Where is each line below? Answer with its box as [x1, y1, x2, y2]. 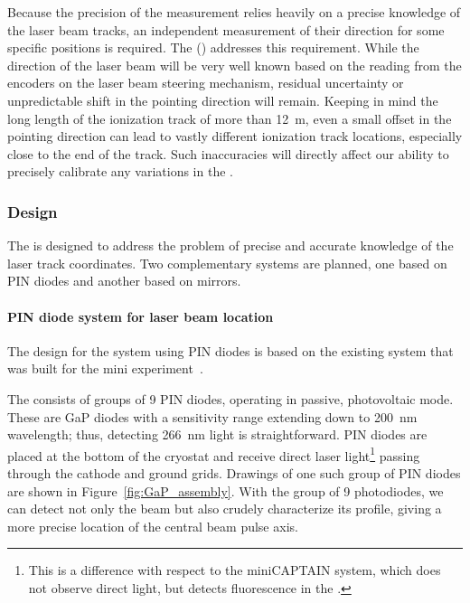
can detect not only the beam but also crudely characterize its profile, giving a [7, 499, 442, 518]
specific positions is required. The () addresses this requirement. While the [7, 38, 419, 57]
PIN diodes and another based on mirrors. [7, 271, 241, 290]
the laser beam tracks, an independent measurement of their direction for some [7, 20, 445, 39]
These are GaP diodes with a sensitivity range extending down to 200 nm [7, 407, 418, 426]
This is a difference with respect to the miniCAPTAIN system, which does [28, 561, 441, 579]
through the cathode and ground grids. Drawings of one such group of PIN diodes [7, 463, 461, 482]
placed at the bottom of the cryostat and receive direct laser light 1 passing [7, 443, 420, 465]
